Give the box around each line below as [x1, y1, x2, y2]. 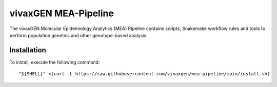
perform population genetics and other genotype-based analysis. [9, 32, 148, 38]
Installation [9, 46, 46, 54]
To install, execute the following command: [9, 59, 100, 65]
